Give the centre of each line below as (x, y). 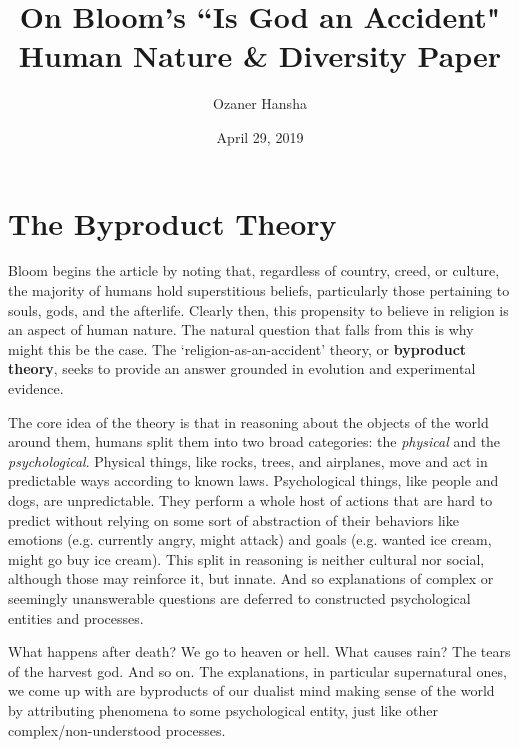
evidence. (36, 388)
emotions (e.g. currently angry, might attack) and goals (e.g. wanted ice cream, (250, 539)
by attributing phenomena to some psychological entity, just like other (223, 709)
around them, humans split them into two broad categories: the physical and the (254, 441)
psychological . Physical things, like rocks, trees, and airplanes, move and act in (248, 460)
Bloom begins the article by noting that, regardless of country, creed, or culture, (254, 270)
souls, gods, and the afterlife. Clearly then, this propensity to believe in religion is (258, 309)
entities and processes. (76, 617)
